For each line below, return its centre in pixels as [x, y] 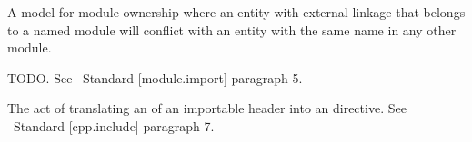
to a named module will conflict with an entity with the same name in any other [232, 29]
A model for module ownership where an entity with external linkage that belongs [236, 12]
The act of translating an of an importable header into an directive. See [207, 108]
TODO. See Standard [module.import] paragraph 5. [155, 77]
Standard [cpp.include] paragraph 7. [114, 125]
